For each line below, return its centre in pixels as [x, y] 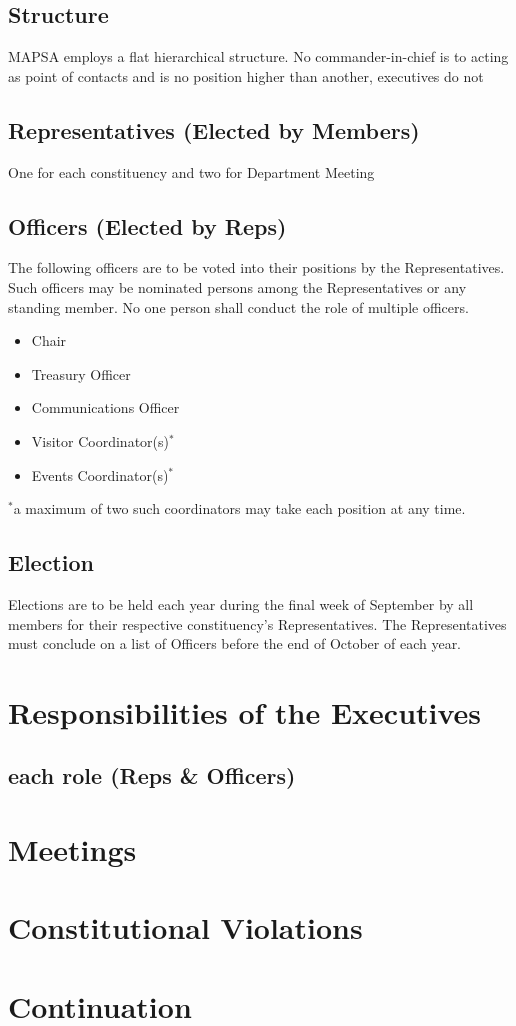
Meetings [72, 849]
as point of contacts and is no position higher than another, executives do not [246, 75]
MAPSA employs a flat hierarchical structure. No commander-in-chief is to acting [258, 56]
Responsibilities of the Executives [245, 711]
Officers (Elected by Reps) [147, 225]
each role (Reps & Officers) [152, 775]
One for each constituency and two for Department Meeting [191, 171]
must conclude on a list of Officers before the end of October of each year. [235, 643]
